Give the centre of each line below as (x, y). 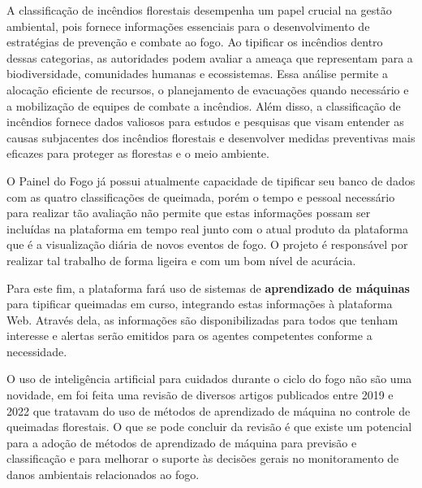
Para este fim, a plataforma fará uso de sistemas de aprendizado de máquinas (208, 288)
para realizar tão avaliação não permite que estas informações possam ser (189, 213)
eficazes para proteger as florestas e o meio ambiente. (138, 153)
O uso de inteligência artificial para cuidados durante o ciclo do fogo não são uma (209, 379)
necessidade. (37, 351)
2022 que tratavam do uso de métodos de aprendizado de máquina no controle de (209, 410)
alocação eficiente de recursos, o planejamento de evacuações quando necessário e (208, 89)
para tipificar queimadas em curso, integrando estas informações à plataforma (200, 304)
